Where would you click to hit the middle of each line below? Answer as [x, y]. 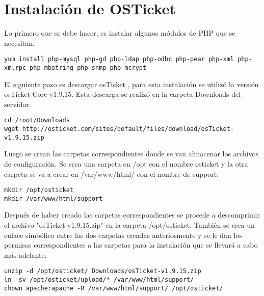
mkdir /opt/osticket [39, 190]
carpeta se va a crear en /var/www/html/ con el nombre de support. [112, 173]
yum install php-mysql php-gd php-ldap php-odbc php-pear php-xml [119, 59]
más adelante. [25, 254]
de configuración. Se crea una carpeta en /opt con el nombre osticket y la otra [126, 163]
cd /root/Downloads [37, 120]
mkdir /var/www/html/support [54, 198]
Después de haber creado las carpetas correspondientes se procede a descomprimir [132, 215]
